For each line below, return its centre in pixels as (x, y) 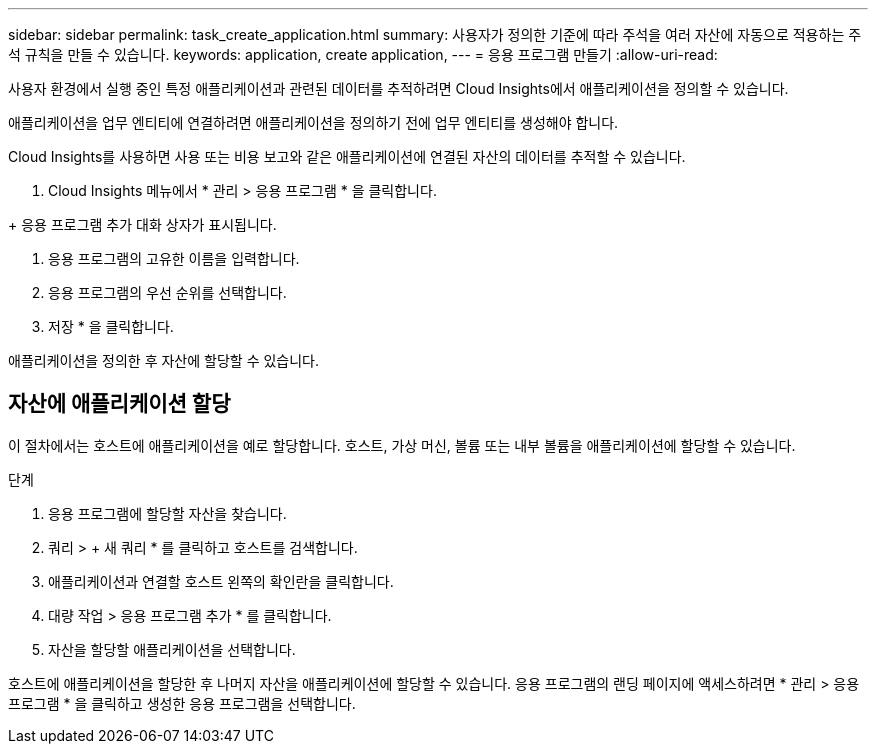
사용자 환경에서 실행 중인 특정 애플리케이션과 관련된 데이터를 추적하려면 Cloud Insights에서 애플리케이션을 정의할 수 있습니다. (398, 88)
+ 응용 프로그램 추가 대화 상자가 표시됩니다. (142, 224)
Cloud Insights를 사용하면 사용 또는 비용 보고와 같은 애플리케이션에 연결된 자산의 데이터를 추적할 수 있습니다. (347, 156)
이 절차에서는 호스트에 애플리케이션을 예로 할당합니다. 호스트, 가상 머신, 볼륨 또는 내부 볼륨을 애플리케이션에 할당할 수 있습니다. (402, 445)
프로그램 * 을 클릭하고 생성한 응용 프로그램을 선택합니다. (182, 703)
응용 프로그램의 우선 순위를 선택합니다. (167, 292)
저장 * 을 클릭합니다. (111, 326)
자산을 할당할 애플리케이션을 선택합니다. (172, 649)
